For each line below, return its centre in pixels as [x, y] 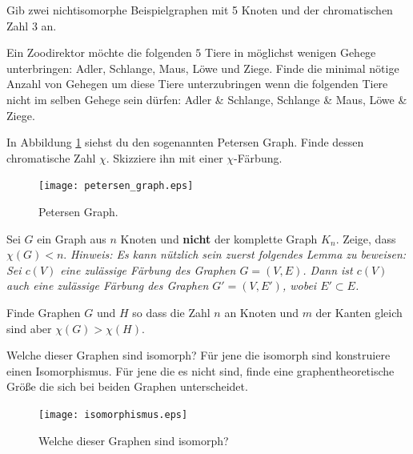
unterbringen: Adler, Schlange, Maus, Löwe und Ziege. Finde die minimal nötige [203, 68]
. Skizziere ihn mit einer [164, 157]
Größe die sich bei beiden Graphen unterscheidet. [127, 386]
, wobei [299, 285]
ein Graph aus [72, 238]
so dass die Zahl [171, 312]
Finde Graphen [44, 312]
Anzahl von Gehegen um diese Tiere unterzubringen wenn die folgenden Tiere [197, 84]
